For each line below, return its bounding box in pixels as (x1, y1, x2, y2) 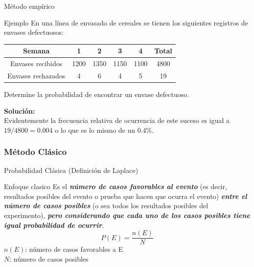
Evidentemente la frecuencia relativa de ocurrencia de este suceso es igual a (4, 115, 230, 125)
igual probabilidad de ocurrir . (4, 219, 104, 230)
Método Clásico (4, 146, 67, 158)
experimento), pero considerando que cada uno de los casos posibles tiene (4, 210, 250, 220)
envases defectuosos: (4, 27, 64, 37)
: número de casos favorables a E (25, 244, 123, 254)
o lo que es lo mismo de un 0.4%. (55, 124, 154, 135)
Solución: (4, 105, 35, 116)
